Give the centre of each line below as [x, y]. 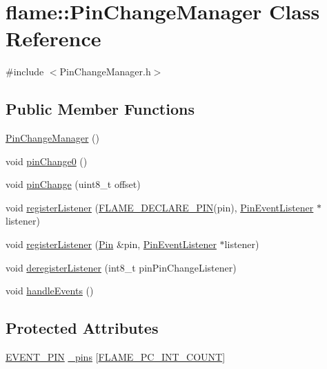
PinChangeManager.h [105, 72]
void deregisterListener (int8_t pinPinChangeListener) [121, 267]
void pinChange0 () [47, 161]
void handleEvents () [50, 291]
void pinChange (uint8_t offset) [73, 184]
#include [25, 72]
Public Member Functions [100, 109]
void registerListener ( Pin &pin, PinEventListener [111, 244]
